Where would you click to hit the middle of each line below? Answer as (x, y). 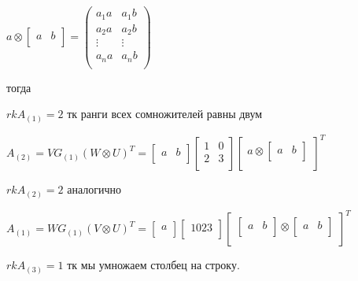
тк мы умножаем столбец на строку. (153, 265)
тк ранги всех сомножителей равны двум (165, 114)
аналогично (94, 189)
